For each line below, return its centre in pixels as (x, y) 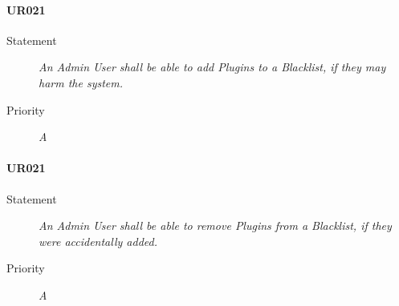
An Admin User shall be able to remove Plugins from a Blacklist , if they (215, 225)
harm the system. (81, 82)
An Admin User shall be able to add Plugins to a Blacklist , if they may (212, 67)
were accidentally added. (98, 241)
